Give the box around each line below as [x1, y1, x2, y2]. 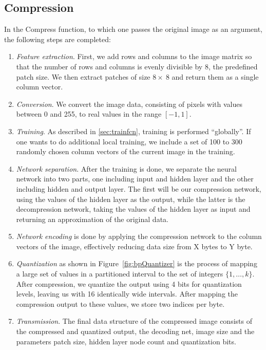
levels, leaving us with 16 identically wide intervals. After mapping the [16, 288, 238, 299]
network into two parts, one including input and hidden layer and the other [16, 173, 254, 184]
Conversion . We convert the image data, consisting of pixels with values [16, 98, 243, 109]
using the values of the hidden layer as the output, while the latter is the [16, 193, 245, 204]
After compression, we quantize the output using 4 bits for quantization [16, 278, 242, 289]
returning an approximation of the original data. [16, 213, 168, 224]
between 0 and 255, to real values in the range [16, 108, 162, 119]
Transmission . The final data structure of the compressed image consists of [16, 316, 252, 326]
